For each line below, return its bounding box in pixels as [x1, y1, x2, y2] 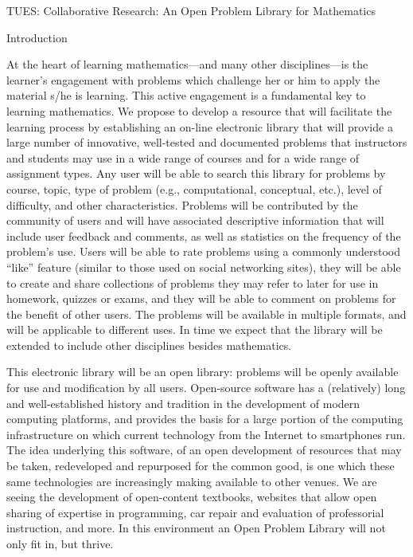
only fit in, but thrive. [6, 535, 114, 551]
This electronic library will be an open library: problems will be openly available [6, 363, 399, 380]
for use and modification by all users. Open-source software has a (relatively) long [6, 379, 406, 396]
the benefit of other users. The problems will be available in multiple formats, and [6, 305, 407, 322]
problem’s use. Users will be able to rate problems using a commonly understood [6, 243, 400, 260]
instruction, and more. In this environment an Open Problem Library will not [6, 520, 386, 536]
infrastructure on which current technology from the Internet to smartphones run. [6, 426, 406, 442]
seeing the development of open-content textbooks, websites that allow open [6, 488, 377, 505]
